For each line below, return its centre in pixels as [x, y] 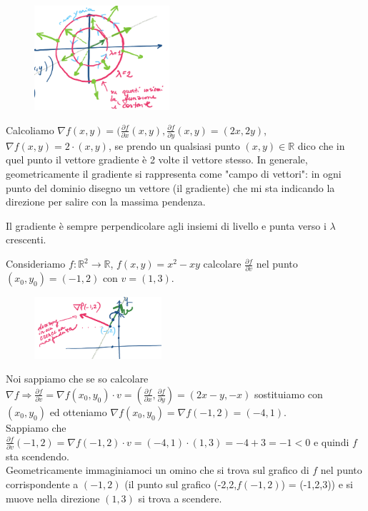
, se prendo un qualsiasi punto [174, 145]
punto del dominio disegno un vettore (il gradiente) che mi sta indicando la [170, 187]
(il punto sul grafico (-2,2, [181, 484]
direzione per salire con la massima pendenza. [106, 202]
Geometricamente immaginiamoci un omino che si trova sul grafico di [158, 470]
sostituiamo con [288, 394]
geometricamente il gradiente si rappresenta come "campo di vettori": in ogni [174, 174]
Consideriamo [36, 264]
